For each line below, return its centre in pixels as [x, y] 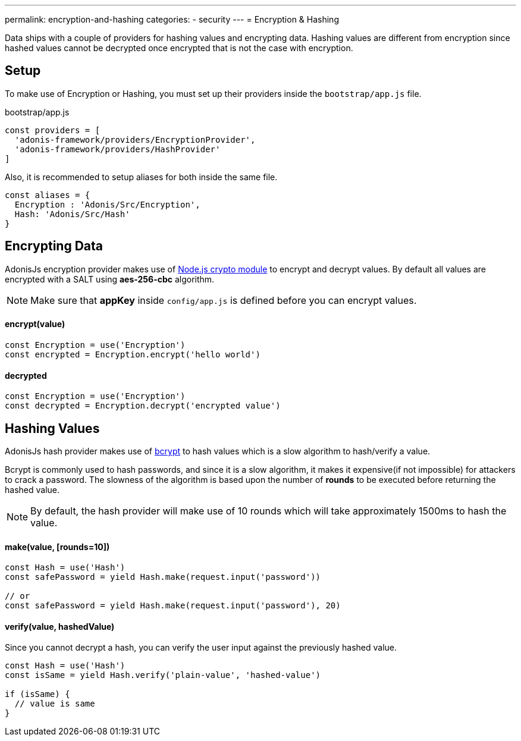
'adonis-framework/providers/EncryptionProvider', [135, 139]
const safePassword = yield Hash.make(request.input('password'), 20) [173, 606]
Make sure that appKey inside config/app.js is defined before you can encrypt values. [224, 300]
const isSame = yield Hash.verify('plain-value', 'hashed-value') [163, 675]
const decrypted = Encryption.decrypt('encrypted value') [143, 406]
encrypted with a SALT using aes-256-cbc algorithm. [110, 279]
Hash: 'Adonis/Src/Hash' [72, 214]
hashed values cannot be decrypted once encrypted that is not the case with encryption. [179, 48]
